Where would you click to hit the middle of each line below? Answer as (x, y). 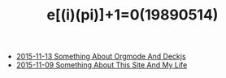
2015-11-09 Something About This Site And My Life (102, 65)
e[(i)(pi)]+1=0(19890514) (133, 15)
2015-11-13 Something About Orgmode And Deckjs (101, 56)
